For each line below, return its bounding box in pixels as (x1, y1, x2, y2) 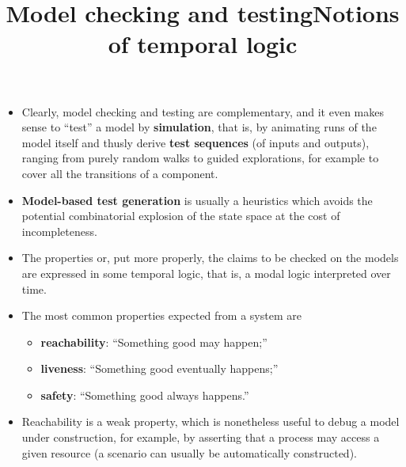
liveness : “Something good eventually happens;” (40, 360, 279, 377)
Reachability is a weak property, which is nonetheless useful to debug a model (21, 413, 400, 430)
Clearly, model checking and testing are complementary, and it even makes (21, 103, 384, 120)
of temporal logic (108, 28, 298, 60)
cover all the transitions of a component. (21, 165, 218, 181)
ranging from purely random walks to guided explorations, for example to (21, 150, 379, 166)
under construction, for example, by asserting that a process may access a (21, 429, 380, 446)
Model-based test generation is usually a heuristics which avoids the (21, 192, 373, 208)
